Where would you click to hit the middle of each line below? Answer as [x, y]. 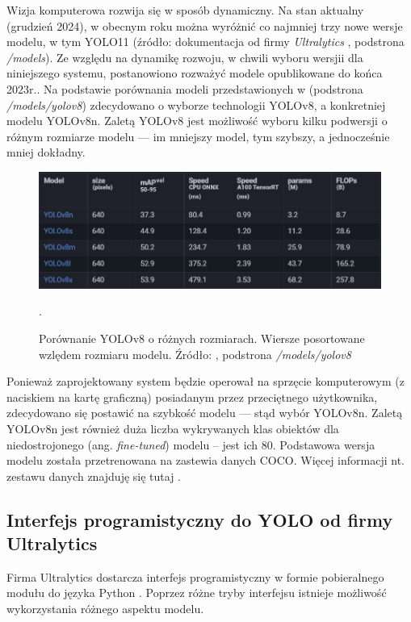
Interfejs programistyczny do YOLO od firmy [200, 519]
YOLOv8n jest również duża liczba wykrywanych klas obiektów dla [173, 428]
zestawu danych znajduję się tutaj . [94, 476]
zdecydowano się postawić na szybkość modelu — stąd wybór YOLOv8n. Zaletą [205, 413]
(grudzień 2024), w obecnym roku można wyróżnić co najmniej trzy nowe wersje [205, 25]
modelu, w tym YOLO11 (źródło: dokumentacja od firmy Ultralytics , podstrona [205, 42]
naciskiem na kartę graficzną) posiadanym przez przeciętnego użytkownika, [192, 397]
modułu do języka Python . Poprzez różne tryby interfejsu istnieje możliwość [197, 593]
